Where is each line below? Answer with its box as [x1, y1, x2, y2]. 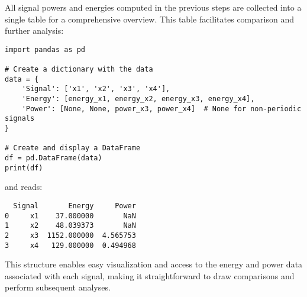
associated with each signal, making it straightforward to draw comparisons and [5, 269, 295, 282]
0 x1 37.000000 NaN [5, 211, 136, 220]
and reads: [5, 180, 43, 193]
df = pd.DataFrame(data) [5, 154, 102, 162]
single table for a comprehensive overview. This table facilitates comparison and [5, 12, 294, 25]
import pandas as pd [5, 45, 86, 54]
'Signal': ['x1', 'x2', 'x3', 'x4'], [21, 85, 170, 93]
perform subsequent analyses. [5, 281, 111, 293]
